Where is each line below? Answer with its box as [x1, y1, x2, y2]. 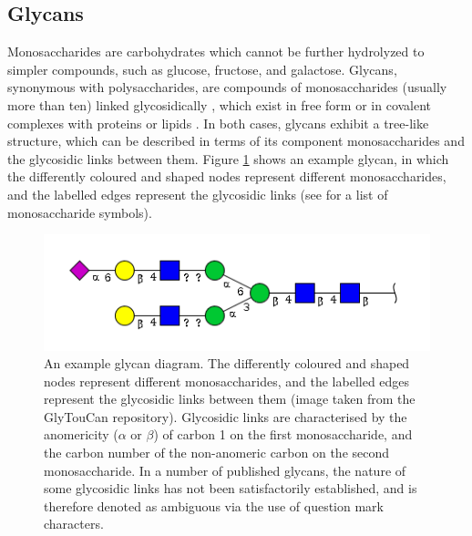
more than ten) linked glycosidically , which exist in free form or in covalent [7, 95, 432, 114]
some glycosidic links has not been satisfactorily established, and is [44, 479, 417, 498]
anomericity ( [44, 425, 118, 444]
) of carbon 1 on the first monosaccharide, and [153, 425, 413, 444]
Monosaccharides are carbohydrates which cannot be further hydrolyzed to [7, 42, 425, 61]
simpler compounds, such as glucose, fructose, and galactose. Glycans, [7, 59, 397, 78]
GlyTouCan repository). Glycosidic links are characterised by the [44, 407, 407, 426]
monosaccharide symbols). [7, 202, 152, 222]
